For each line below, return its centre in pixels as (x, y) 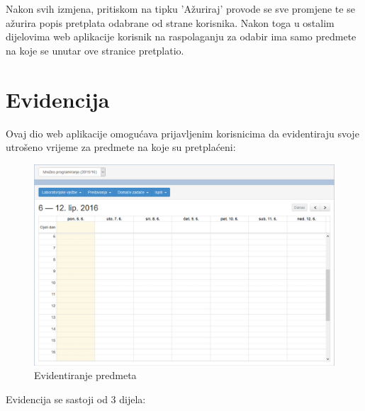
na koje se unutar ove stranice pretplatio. (95, 50)
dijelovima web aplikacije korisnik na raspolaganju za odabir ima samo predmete (181, 36)
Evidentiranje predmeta (85, 375)
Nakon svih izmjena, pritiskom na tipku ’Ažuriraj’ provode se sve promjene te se (180, 9)
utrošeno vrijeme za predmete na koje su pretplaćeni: (121, 147)
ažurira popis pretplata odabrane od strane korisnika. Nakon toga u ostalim (170, 22)
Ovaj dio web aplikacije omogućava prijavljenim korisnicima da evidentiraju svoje (182, 133)
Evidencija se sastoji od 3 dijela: (76, 399)
